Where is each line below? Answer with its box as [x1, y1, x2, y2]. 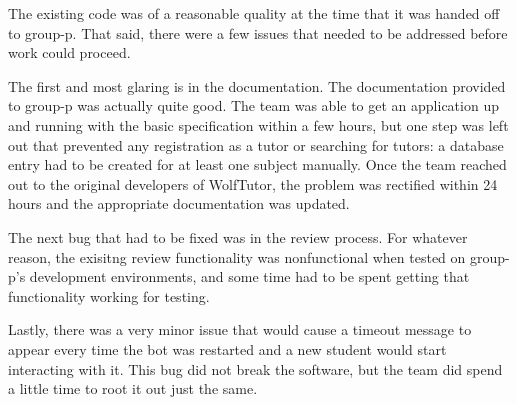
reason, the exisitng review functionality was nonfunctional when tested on [8, 246, 466, 267]
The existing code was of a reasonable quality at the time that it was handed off [8, 3, 500, 23]
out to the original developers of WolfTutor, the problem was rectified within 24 [8, 173, 498, 194]
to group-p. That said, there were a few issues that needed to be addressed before [8, 22, 508, 43]
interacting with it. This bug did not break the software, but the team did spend [8, 358, 503, 379]
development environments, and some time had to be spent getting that [29, 266, 470, 287]
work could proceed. [8, 42, 131, 63]
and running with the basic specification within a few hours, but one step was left [8, 114, 509, 135]
